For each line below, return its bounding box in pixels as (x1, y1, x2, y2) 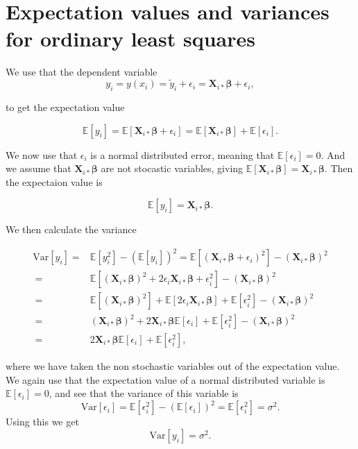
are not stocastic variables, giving (101, 161, 244, 176)
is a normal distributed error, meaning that (90, 147, 275, 162)
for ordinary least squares (6, 24, 255, 53)
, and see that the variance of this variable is (49, 386, 239, 400)
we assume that (6, 161, 71, 176)
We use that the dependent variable (6, 65, 157, 79)
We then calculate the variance (6, 222, 137, 237)
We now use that (6, 147, 78, 162)
